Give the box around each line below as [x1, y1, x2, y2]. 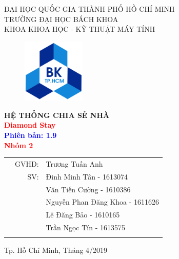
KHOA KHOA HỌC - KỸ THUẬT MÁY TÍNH [4, 24, 155, 34]
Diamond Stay [4, 119, 56, 130]
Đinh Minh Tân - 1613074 [46, 171, 128, 182]
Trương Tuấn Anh [46, 158, 103, 169]
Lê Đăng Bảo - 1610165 [46, 209, 120, 220]
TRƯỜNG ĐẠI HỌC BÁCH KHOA [4, 13, 118, 24]
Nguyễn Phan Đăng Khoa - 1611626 [46, 196, 160, 207]
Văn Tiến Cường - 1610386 [46, 184, 131, 194]
